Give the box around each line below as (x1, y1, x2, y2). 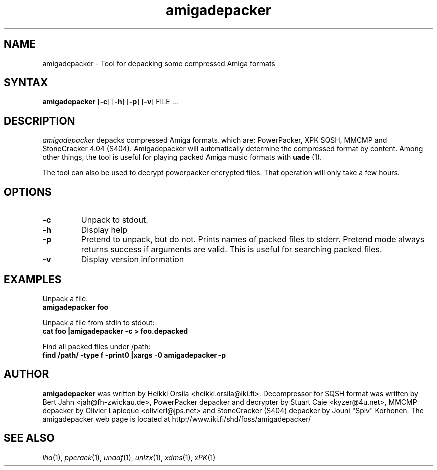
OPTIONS (4, 185, 52, 198)
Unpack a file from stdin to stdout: (42, 318, 155, 327)
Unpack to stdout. (81, 215, 148, 225)
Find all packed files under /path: (42, 342, 151, 351)
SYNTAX (4, 76, 48, 89)
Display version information (81, 254, 184, 265)
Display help (81, 225, 128, 235)
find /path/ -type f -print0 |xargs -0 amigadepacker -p (42, 350, 226, 359)
